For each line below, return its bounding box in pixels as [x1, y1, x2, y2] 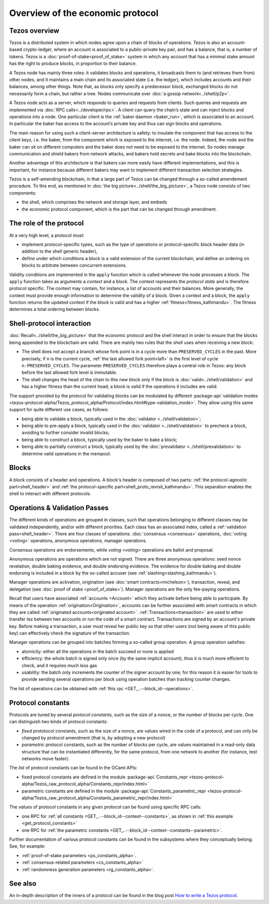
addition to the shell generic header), [21, 248, 98, 254]
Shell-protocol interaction [9, 319, 91, 328]
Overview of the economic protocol [9, 7, 159, 18]
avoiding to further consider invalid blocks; [21, 430, 110, 436]
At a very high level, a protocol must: [9, 232, 85, 238]
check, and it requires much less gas [21, 662, 97, 668]
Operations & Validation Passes [9, 504, 109, 512]
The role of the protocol [9, 219, 84, 228]
